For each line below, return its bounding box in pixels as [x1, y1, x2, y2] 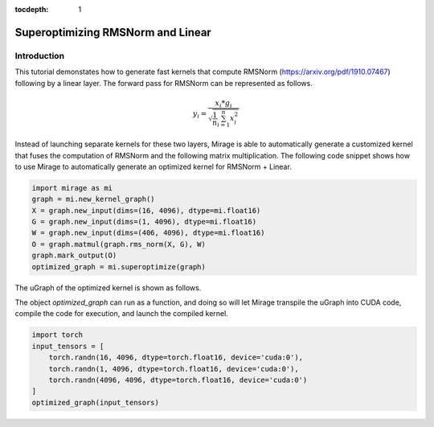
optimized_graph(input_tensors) [31, 398, 160, 407]
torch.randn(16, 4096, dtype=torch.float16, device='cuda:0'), [48, 353, 304, 362]
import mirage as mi [31, 183, 113, 192]
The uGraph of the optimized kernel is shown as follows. [14, 282, 202, 293]
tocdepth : [14, 5, 49, 14]
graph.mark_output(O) [31, 251, 117, 261]
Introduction [14, 50, 64, 61]
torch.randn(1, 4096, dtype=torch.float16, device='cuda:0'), [48, 364, 299, 373]
